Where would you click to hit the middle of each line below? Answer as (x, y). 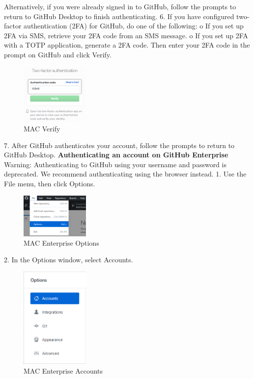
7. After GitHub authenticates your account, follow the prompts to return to (119, 145)
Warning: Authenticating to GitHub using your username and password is (115, 164)
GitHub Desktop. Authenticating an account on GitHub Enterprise (116, 155)
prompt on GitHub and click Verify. (58, 54)
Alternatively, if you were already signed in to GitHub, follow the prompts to (120, 6)
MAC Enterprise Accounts (63, 370)
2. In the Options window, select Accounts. (69, 260)
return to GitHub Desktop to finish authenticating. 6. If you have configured (119, 16)
